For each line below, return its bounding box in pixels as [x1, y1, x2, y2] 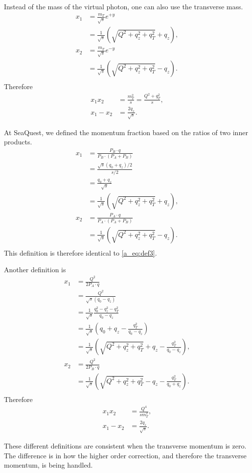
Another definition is [4, 264, 66, 274]
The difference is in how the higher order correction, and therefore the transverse [4, 450, 247, 460]
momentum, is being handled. [4, 460, 93, 470]
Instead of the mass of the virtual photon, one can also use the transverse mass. [4, 1, 243, 11]
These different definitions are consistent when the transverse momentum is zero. [4, 441, 247, 451]
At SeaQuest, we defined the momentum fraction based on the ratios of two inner [4, 127, 248, 137]
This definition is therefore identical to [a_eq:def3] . [4, 248, 157, 258]
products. [4, 137, 32, 147]
